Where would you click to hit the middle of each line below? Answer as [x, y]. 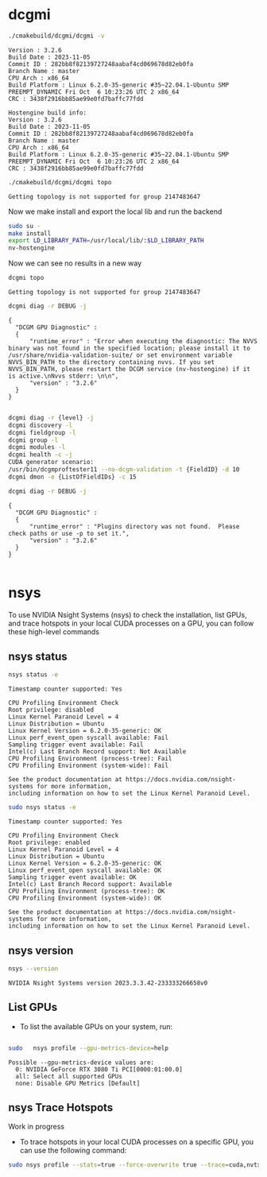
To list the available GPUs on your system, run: [96, 1026]
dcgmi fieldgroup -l [43, 432]
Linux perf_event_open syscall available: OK [85, 871]
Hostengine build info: [48, 113]
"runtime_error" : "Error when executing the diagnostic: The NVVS [143, 341]
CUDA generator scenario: [51, 463]
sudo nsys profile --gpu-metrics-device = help [89, 1048]
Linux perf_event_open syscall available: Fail [89, 738]
